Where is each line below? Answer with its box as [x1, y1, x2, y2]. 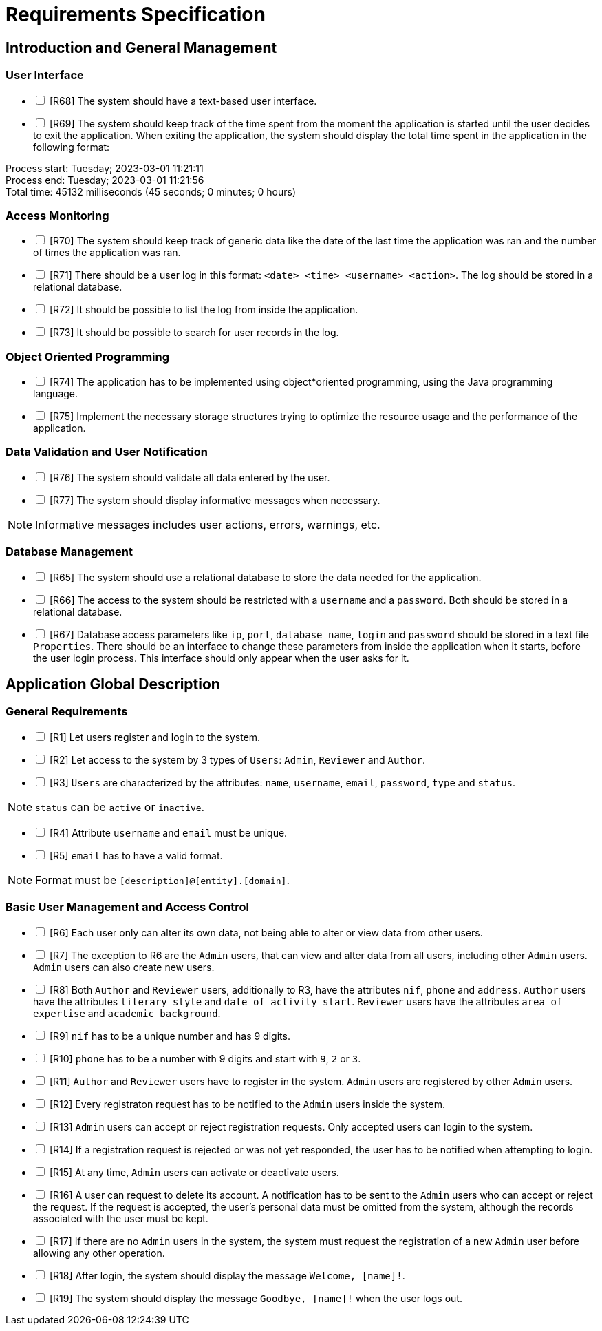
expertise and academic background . [33, 1007, 221, 1019]
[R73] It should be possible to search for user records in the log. [49, 326, 339, 339]
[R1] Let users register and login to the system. [49, 731, 261, 743]
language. [33, 388, 78, 400]
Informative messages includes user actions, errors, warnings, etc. [35, 517, 380, 532]
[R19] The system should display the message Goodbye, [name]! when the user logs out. [49, 1292, 462, 1304]
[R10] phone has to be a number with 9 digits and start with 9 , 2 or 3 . [49, 1052, 361, 1065]
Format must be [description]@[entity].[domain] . [35, 872, 290, 887]
